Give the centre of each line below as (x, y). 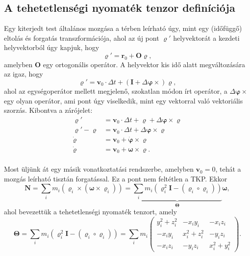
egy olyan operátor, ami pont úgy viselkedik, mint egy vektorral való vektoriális (124, 100)
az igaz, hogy (24, 74)
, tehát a (228, 169)
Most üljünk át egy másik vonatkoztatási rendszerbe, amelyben (99, 169)
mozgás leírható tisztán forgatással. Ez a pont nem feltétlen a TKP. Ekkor (116, 178)
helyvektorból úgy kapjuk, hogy (52, 47)
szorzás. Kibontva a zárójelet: (48, 110)
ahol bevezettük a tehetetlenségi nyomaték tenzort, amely (90, 212)
